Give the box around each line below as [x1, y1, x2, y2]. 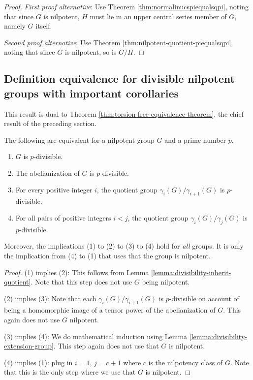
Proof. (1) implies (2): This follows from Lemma [4, 267, 149, 277]
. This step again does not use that [53, 341, 159, 351]
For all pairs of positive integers [15, 212, 111, 222]
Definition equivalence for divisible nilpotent [4, 71, 235, 86]
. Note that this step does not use [31, 277, 132, 287]
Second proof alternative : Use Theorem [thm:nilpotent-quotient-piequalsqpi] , [4, 37, 233, 47]
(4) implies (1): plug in [4, 357, 73, 367]
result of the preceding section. [4, 118, 97, 128]
